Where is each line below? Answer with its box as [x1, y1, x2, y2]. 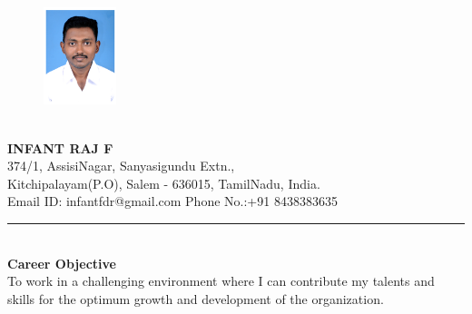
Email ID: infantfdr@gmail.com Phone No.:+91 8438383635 [7, 191, 338, 211]
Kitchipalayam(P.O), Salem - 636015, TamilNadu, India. [7, 173, 320, 192]
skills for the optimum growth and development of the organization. [7, 289, 384, 308]
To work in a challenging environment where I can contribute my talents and [7, 271, 435, 290]
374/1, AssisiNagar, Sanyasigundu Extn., [7, 156, 235, 175]
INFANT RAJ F [7, 138, 113, 157]
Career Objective [7, 253, 116, 272]
